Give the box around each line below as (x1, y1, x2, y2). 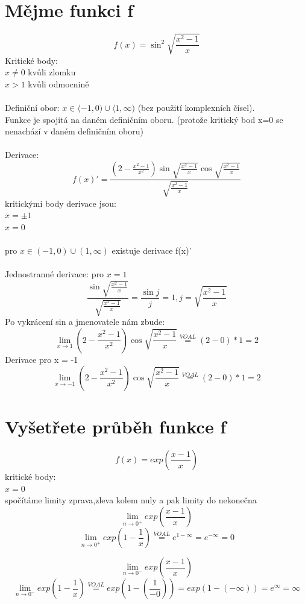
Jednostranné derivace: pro (5, 268, 104, 280)
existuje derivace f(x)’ (112, 244, 192, 257)
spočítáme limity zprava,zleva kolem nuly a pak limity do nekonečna (5, 494, 257, 506)
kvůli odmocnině (28, 77, 89, 90)
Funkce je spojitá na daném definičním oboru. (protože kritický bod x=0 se (5, 113, 283, 125)
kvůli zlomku (28, 66, 76, 78)
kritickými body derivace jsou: (5, 197, 116, 209)
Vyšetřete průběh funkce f (5, 414, 227, 439)
